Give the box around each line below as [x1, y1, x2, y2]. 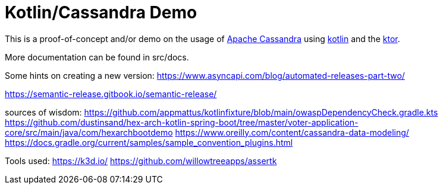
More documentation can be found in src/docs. [5, 52, 189, 62]
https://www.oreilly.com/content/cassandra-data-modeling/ [175, 127, 409, 137]
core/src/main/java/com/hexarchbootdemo [5, 127, 173, 137]
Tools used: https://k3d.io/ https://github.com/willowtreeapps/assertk [5, 155, 277, 166]
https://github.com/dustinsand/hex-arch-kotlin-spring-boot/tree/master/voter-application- [5, 117, 359, 127]
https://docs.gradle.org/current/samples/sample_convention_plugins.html [5, 137, 293, 148]
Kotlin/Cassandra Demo [5, 2, 197, 23]
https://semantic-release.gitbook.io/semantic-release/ [5, 88, 217, 99]
